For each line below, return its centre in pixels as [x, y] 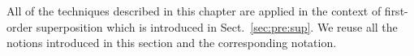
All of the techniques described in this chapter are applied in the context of [194, 11]
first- [396, 11]
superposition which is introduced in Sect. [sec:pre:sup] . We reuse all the [217, 26]
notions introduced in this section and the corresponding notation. [172, 43]
